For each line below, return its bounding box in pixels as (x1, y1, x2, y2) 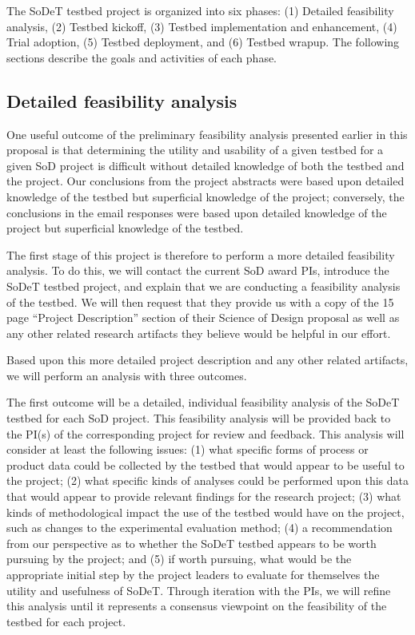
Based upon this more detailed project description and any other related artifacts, (6, 351, 409, 368)
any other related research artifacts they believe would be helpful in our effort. (6, 324, 391, 341)
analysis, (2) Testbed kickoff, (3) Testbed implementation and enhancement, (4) (6, 18, 397, 34)
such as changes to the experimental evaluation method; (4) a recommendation (6, 519, 393, 536)
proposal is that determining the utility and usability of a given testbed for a (6, 141, 384, 158)
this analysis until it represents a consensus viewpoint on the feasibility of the (6, 597, 387, 614)
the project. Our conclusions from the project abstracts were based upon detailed (6, 173, 405, 189)
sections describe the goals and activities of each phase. (6, 49, 277, 65)
